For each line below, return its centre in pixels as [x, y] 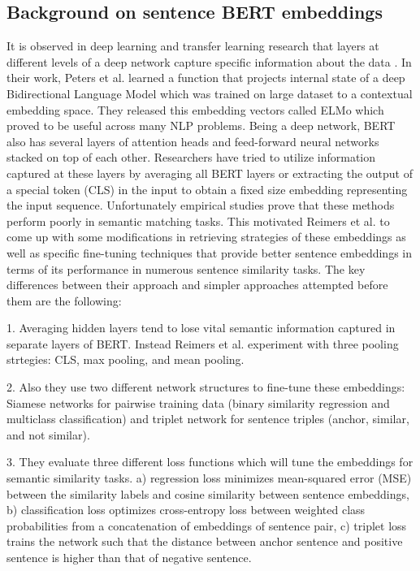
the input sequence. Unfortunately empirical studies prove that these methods [201, 205]
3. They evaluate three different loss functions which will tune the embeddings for [210, 462]
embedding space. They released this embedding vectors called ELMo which [195, 109]
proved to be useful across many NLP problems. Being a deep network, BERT [201, 125]
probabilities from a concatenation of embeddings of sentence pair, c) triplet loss [207, 525]
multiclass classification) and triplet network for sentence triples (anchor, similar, [208, 419]
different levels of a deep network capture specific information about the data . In [209, 61]
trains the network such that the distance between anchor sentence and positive [205, 541]
